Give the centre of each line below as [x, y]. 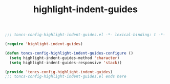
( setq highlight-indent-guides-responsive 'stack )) [66, 63]
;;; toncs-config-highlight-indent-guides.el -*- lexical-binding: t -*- [85, 35]
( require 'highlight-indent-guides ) [44, 44]
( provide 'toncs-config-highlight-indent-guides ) [59, 72]
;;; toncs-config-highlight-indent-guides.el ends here [66, 77]
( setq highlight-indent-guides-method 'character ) [65, 58]
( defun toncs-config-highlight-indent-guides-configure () [69, 53]
